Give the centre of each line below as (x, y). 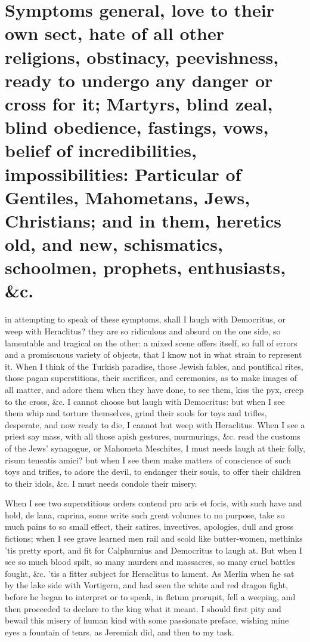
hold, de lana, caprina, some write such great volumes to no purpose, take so (145, 514)
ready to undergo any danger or (139, 80)
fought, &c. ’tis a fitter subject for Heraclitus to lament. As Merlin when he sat (150, 573)
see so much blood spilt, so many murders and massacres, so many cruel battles (150, 562)
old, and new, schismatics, (114, 244)
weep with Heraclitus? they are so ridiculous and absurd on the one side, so (143, 331)
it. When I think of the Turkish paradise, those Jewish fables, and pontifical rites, (154, 366)
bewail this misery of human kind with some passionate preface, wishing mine (147, 620)
